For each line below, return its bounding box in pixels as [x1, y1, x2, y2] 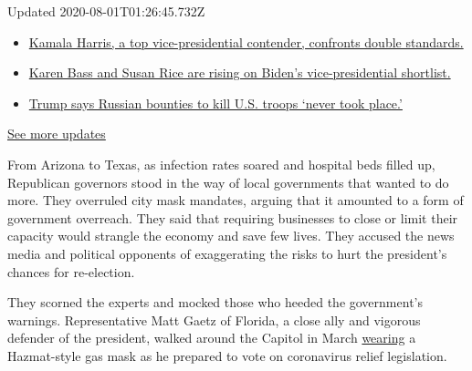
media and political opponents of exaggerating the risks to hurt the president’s [7, 243, 447, 263]
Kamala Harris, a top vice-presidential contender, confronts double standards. [28, 32, 464, 51]
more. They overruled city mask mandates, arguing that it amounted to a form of [7, 191, 464, 210]
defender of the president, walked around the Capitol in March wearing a [7, 328, 416, 347]
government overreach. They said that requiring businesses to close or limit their [7, 208, 458, 227]
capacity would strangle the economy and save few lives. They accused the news [7, 226, 455, 245]
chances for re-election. [7, 262, 135, 281]
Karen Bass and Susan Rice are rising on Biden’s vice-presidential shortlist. [28, 63, 451, 82]
